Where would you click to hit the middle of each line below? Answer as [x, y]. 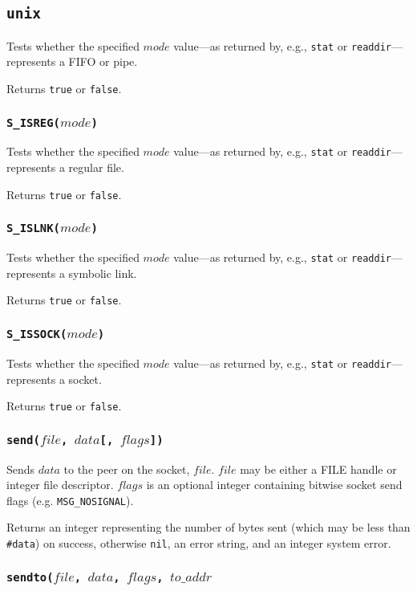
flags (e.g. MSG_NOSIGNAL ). [70, 500]
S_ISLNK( [33, 228]
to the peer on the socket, [127, 469]
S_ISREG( [33, 122]
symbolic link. [103, 273]
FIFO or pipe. [103, 61]
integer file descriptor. [60, 485]
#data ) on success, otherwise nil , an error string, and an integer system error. [199, 542]
